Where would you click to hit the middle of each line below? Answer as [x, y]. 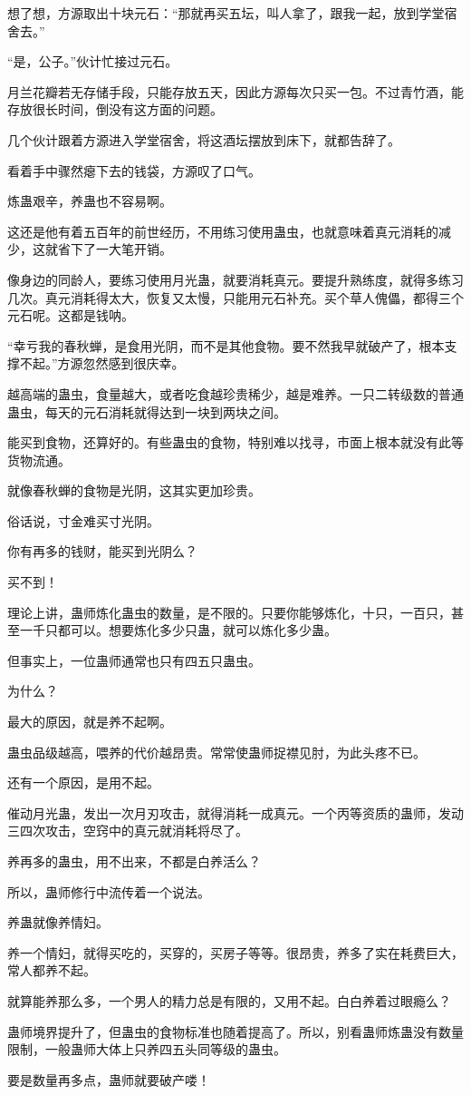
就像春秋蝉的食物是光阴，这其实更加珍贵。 [134, 490]
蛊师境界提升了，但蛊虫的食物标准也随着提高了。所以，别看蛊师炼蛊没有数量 [235, 1031]
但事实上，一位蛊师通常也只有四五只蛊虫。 [134, 660]
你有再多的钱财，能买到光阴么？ [102, 551]
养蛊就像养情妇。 [58, 922]
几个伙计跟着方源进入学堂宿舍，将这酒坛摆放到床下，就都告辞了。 [204, 139]
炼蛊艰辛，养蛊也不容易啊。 [90, 201]
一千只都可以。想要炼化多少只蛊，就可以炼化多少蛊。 [178, 630]
